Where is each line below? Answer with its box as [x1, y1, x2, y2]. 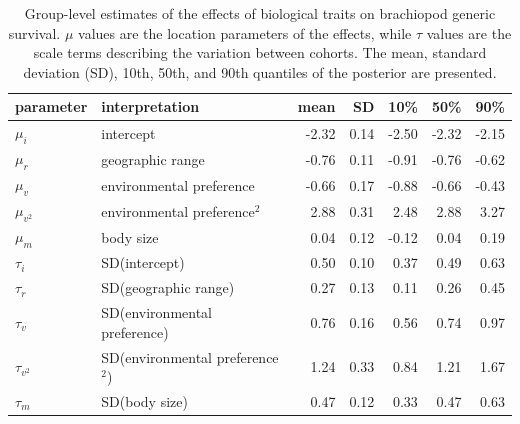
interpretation [101, 96, 200, 117]
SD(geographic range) [101, 277, 235, 298]
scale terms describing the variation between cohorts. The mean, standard [33, 42, 487, 63]
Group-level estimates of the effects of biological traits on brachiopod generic [24, 3, 496, 23]
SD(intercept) [101, 252, 185, 273]
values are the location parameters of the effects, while [78, 22, 412, 43]
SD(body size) [101, 391, 188, 412]
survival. [8, 22, 61, 43]
